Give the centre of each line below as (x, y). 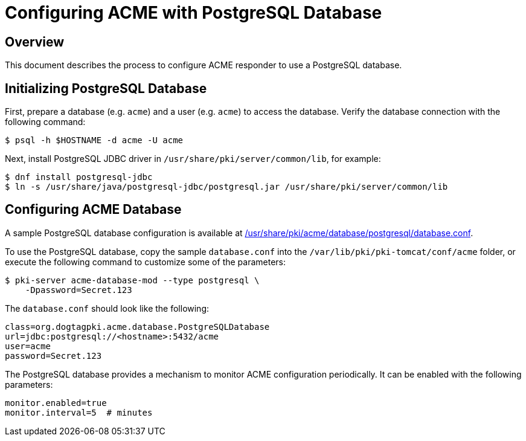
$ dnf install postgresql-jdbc (79, 177)
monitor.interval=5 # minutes (79, 412)
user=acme (28, 346)
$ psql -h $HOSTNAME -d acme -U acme (94, 140)
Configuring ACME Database (93, 210)
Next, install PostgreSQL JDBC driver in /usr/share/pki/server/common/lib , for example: (193, 159)
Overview (35, 42)
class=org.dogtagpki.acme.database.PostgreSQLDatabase (137, 327)
